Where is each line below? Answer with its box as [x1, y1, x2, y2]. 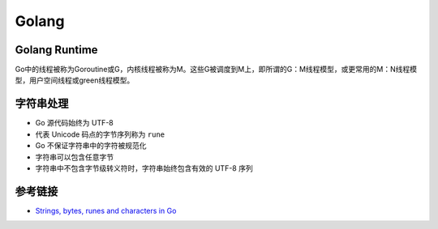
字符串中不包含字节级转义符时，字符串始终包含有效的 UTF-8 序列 [35, 163, 253, 173]
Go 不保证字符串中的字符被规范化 [35, 141, 147, 151]
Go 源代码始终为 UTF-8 [35, 118, 114, 128]
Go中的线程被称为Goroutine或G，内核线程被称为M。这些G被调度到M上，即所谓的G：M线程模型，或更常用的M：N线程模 [15, 65, 418, 74]
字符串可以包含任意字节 [35, 152, 114, 162]
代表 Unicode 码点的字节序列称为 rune [35, 129, 165, 139]
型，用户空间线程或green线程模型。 [15, 75, 135, 85]
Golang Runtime [15, 43, 98, 57]
